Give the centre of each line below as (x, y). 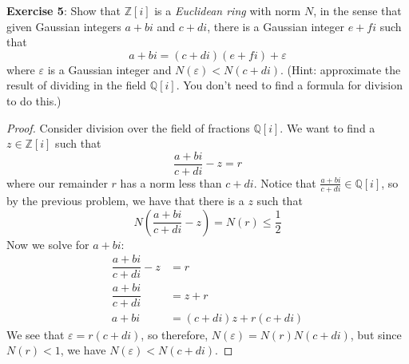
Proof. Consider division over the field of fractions (128, 127)
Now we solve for (48, 244)
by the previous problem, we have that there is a (125, 201)
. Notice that (285, 182)
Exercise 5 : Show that (64, 10)
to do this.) (34, 100)
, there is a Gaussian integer (276, 26)
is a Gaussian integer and (109, 69)
